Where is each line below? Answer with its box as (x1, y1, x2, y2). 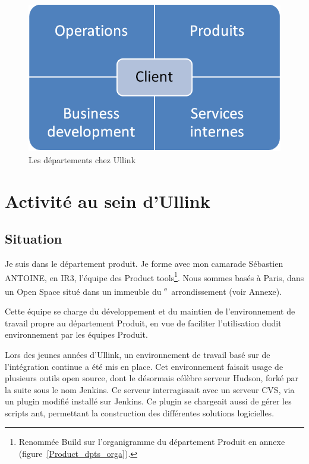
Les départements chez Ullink (29, 153, 136, 166)
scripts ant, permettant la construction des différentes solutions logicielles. (5, 406, 275, 419)
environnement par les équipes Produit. (5, 328, 148, 341)
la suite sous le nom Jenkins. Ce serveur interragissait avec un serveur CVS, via (5, 383, 295, 396)
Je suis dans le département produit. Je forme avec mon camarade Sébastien (5, 257, 283, 270)
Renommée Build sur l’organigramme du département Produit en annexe (18, 435, 285, 448)
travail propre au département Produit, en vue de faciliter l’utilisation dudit (5, 316, 282, 329)
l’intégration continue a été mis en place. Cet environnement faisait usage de (5, 360, 283, 372)
